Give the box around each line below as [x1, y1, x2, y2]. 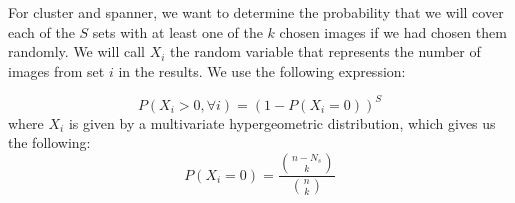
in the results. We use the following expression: [118, 60, 406, 81]
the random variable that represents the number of [170, 41, 481, 62]
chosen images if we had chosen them [279, 21, 507, 42]
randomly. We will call [8, 41, 145, 62]
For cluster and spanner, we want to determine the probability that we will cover [8, 2, 504, 22]
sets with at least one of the [92, 21, 263, 42]
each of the [8, 21, 75, 42]
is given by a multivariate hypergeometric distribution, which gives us [68, 112, 496, 133]
